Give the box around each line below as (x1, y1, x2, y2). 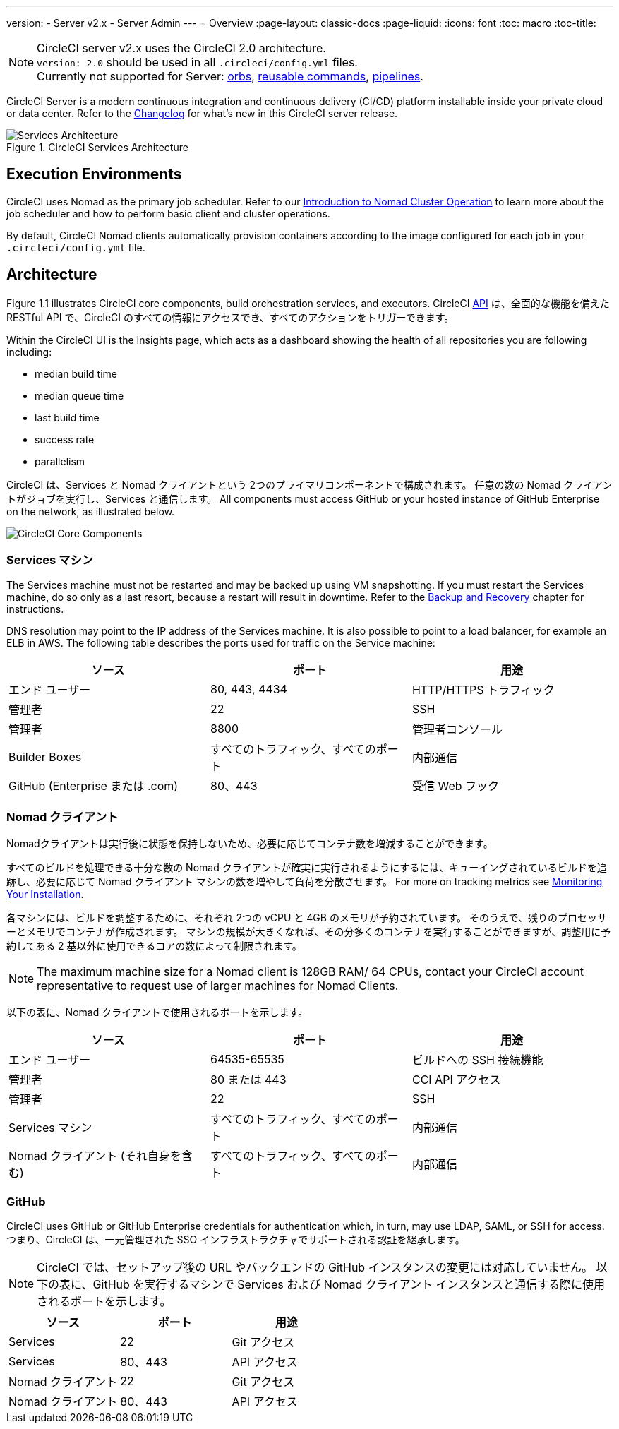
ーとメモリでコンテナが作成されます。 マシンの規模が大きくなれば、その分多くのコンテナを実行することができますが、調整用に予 (6, 926, 611, 938)
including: (6, 345, 52, 358)
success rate (35, 433, 95, 446)
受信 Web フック (411, 779, 500, 794)
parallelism (35, 455, 85, 467)
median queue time (35, 389, 124, 402)
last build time (35, 411, 100, 424)
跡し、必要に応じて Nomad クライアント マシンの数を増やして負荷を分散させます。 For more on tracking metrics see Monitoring (6, 875, 603, 888)
